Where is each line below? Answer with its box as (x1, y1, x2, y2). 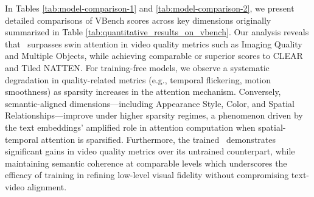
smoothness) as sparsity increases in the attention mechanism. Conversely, (5, 85, 281, 98)
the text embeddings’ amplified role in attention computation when (5, 120, 256, 133)
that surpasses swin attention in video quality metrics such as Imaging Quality (5, 37, 302, 50)
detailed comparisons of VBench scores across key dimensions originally (5, 13, 271, 26)
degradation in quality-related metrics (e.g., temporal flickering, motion (5, 73, 271, 86)
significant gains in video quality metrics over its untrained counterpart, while (5, 145, 295, 157)
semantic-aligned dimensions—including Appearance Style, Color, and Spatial (5, 97, 295, 109)
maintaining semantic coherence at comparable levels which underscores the (5, 156, 287, 169)
